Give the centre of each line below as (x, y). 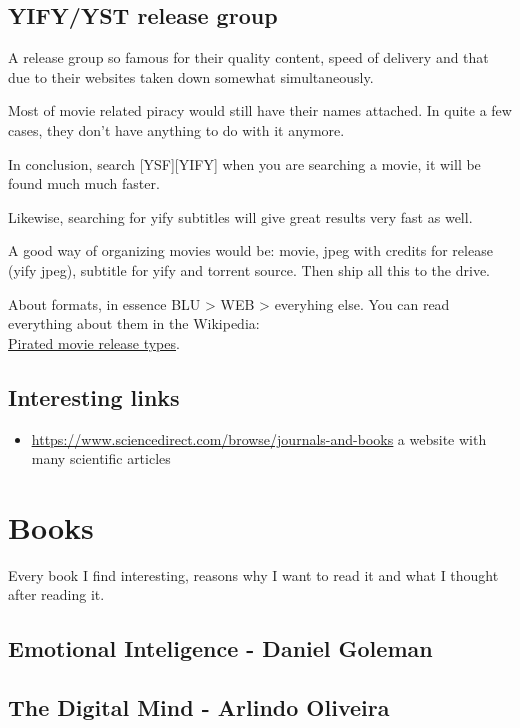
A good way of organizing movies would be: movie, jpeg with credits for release (250, 250)
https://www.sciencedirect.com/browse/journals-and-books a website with (259, 438)
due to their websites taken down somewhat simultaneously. (191, 76)
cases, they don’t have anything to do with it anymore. (176, 129)
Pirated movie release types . (94, 342)
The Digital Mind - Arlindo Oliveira (199, 707)
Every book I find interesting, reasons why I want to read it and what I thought (253, 574)
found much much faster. (84, 183)
